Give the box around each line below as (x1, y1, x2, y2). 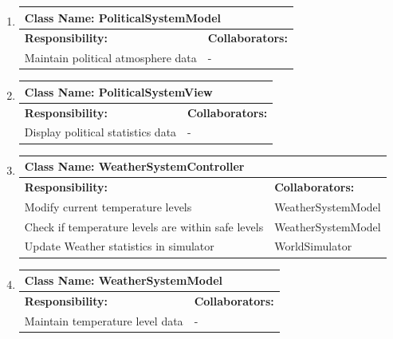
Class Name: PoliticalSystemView (24, 83, 213, 100)
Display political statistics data (24, 124, 177, 140)
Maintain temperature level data (24, 312, 183, 329)
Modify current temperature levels (24, 198, 192, 215)
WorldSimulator (274, 238, 352, 254)
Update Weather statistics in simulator (24, 238, 214, 254)
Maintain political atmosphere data (24, 49, 197, 66)
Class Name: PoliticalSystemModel (24, 9, 221, 26)
